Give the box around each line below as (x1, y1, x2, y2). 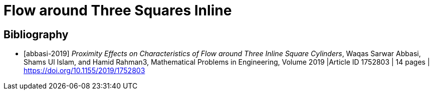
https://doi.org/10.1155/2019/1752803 (24, 66, 145, 75)
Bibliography (4, 28, 69, 41)
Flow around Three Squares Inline (4, 2, 232, 19)
